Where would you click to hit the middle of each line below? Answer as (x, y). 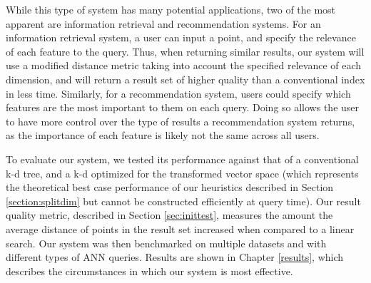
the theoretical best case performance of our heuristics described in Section (170, 187)
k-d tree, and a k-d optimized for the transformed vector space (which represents (182, 173)
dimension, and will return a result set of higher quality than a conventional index (185, 79)
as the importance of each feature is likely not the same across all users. (163, 135)
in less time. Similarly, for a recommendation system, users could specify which (178, 93)
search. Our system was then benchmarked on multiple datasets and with (166, 243)
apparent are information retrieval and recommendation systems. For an (163, 23)
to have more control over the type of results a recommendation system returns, (181, 121)
